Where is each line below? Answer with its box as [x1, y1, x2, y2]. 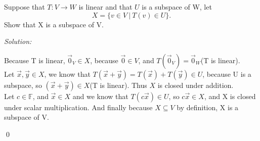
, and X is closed [204, 90, 256, 101]
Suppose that [4, 2, 45, 12]
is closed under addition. [157, 79, 234, 90]
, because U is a [202, 68, 251, 79]
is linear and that [78, 2, 133, 12]
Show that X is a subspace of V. [4, 19, 104, 29]
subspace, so [4, 79, 42, 90]
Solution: [4, 36, 32, 46]
